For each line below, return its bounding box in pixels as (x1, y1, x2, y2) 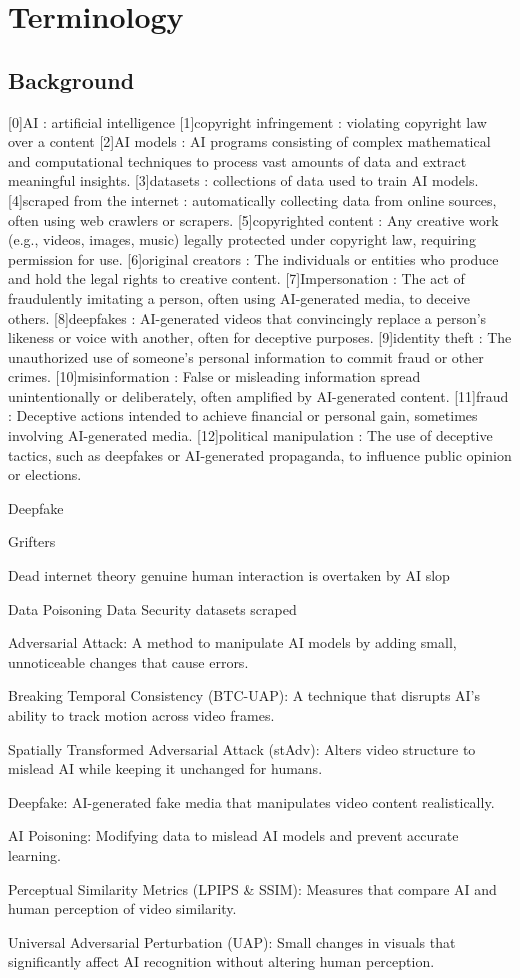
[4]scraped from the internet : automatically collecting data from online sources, (8, 189, 497, 210)
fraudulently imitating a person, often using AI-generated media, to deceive (8, 287, 470, 308)
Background (8, 64, 135, 95)
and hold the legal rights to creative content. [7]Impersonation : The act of (8, 268, 465, 289)
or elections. (8, 464, 82, 485)
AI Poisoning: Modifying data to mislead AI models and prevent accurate (8, 825, 459, 846)
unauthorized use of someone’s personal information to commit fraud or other (8, 346, 484, 367)
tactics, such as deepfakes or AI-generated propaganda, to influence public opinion (8, 444, 512, 465)
